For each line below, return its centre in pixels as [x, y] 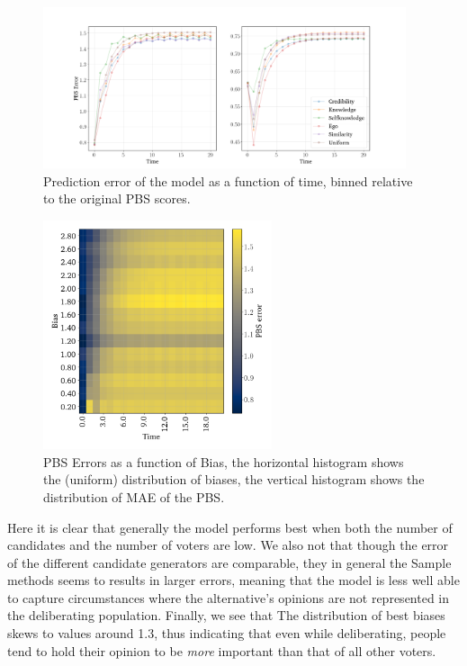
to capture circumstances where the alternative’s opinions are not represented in [229, 597]
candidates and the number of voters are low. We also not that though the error [228, 545]
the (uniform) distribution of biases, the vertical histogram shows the [234, 479]
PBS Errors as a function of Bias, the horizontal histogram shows [224, 461]
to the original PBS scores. [117, 198]
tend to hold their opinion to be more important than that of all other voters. [222, 650]
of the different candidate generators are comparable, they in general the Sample [229, 562]
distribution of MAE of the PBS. [134, 496]
